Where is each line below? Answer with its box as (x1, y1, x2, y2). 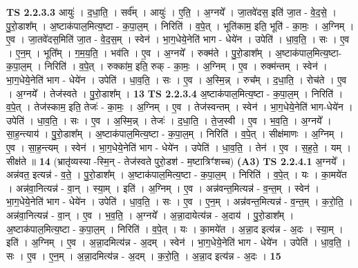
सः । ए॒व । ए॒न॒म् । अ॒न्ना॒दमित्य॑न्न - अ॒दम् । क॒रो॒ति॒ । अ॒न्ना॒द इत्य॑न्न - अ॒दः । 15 (6, 248, 281, 262)
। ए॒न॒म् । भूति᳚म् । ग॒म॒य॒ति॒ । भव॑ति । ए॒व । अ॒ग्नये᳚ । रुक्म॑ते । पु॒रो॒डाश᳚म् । (6, 45, 272, 59)
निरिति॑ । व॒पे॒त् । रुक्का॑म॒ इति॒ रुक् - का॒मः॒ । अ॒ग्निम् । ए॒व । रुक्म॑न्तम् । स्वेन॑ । (44, 59, 328, 73)
